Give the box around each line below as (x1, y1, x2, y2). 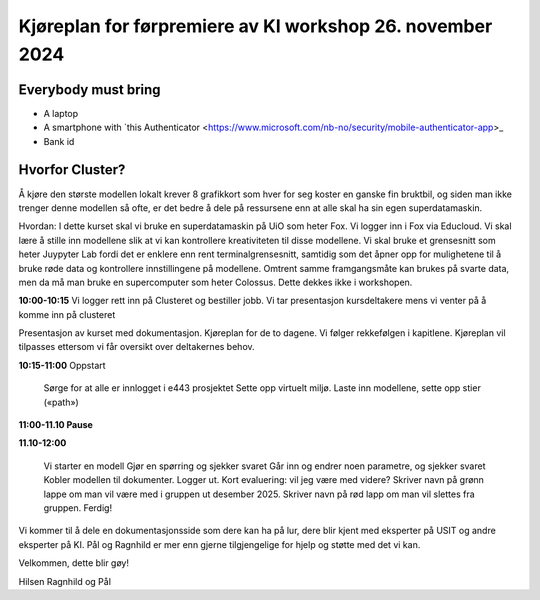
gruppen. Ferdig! (43, 501, 113, 514)
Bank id (43, 135, 75, 147)
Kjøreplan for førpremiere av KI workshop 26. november (18, 15, 493, 37)
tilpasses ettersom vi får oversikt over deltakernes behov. (18, 341, 255, 353)
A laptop (43, 107, 79, 119)
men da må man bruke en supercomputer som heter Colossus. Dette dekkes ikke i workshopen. (18, 276, 413, 288)
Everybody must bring (18, 81, 161, 98)
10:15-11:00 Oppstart (18, 359, 106, 371)
